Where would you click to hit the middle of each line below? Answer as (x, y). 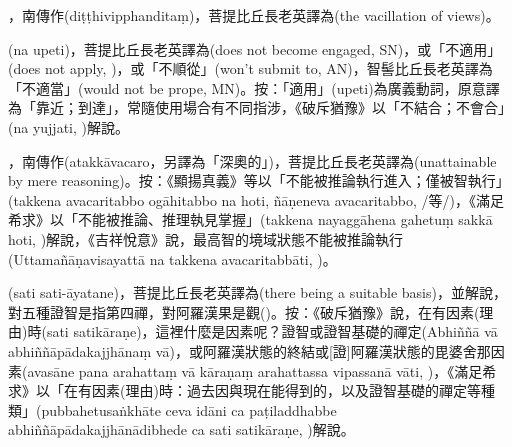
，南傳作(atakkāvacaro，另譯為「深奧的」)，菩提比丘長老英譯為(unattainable (252, 160)
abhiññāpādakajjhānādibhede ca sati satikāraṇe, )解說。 (181, 429)
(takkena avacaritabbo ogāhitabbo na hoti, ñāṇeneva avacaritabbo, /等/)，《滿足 (256, 199)
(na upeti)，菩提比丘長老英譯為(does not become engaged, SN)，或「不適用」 (255, 48)
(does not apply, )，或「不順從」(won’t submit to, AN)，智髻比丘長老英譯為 (250, 68)
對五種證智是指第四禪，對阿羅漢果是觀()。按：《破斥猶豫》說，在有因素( (244, 311)
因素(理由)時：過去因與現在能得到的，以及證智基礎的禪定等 (286, 390)
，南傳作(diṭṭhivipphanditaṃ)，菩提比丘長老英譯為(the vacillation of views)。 (254, 15)
